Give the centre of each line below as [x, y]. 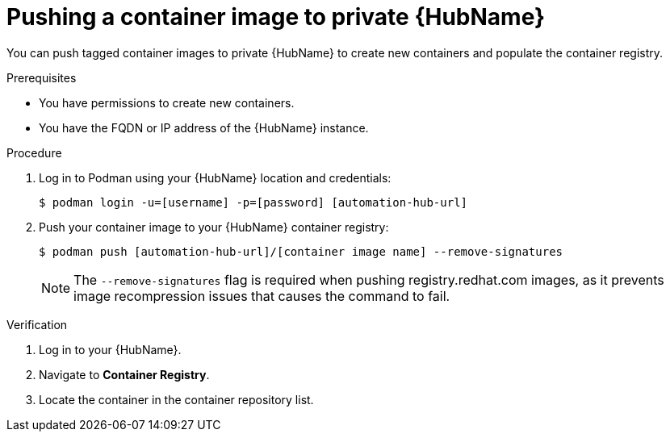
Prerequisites [42, 77]
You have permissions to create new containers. [167, 102]
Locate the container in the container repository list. [176, 399]
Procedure [34, 152]
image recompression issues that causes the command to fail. [262, 296]
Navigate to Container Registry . [124, 374]
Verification [37, 324]
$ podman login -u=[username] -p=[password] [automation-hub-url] [253, 202]
